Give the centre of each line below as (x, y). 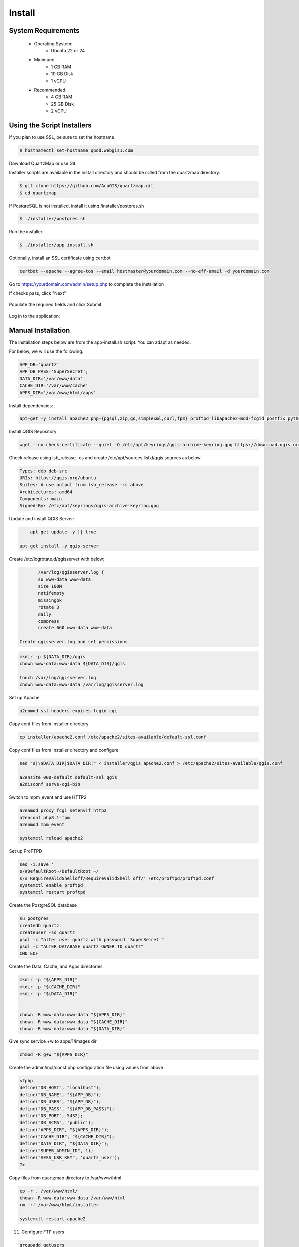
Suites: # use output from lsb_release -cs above (81, 485)
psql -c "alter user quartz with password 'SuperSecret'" (92, 939)
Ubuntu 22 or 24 (68, 50)
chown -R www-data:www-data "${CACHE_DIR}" (74, 1022)
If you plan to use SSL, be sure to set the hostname (62, 137)
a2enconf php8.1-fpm (45, 817)
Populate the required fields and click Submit (55, 305)
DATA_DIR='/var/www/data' (51, 378)
